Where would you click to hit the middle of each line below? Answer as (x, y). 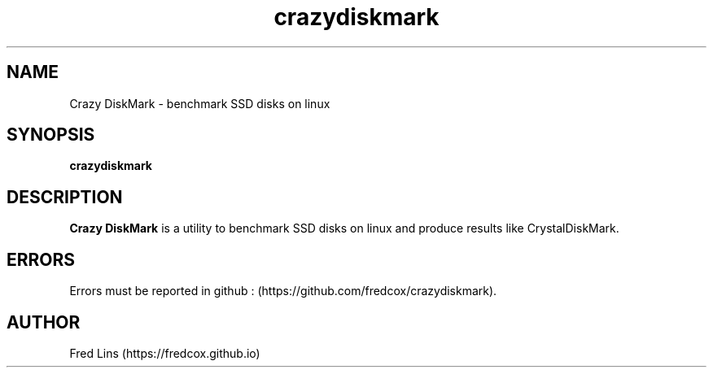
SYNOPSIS (51, 135)
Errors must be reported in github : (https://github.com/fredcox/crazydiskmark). (283, 291)
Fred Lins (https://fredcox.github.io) (165, 353)
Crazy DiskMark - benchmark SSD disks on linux (200, 103)
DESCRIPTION (65, 197)
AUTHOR (44, 322)
